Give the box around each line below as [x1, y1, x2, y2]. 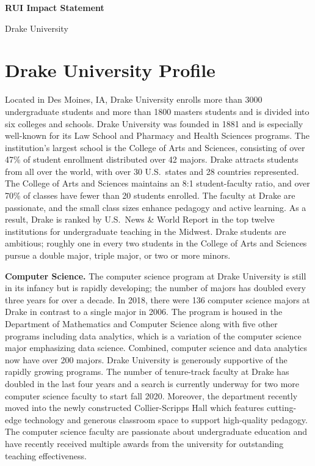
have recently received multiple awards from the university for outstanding [5, 437, 284, 449]
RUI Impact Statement [5, 1, 104, 13]
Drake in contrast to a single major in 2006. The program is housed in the [5, 305, 283, 318]
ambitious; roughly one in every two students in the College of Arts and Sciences [5, 237, 307, 250]
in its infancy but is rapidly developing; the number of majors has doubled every [5, 281, 306, 294]
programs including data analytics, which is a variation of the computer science [5, 329, 302, 342]
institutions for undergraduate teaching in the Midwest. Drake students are [5, 224, 286, 237]
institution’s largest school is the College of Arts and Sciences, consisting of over [5, 141, 305, 153]
